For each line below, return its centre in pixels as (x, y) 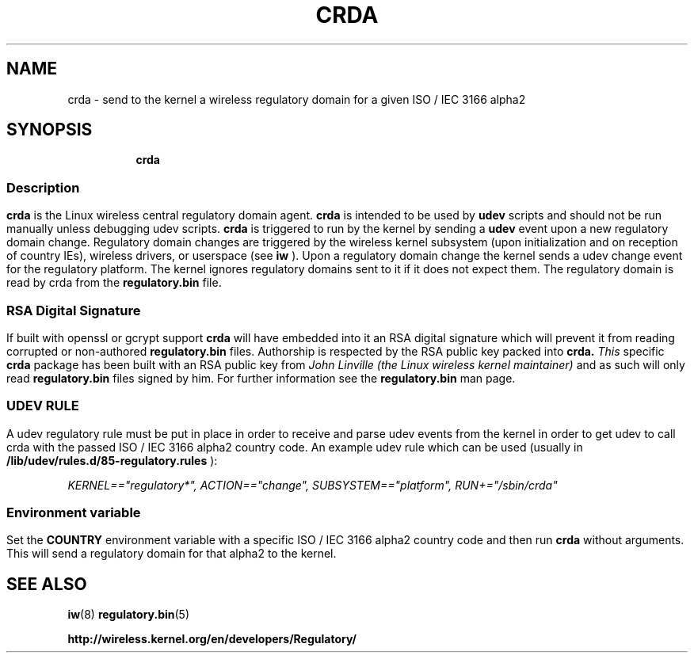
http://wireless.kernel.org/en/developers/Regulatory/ (212, 639)
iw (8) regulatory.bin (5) (129, 615)
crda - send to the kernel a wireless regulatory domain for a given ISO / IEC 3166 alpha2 (297, 99)
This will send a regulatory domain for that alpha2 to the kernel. (172, 554)
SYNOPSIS (50, 130)
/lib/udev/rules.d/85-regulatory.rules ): (112, 460)
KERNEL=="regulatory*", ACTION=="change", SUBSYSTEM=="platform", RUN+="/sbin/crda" (313, 485)
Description (43, 187)
